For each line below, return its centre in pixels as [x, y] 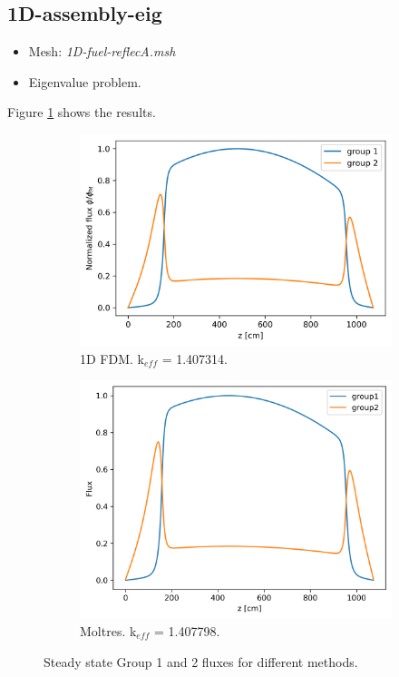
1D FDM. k [112, 358]
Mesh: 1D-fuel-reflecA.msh [102, 51]
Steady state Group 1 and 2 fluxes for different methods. [201, 661]
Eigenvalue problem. [85, 81]
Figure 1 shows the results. [82, 112]
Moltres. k [108, 630]
